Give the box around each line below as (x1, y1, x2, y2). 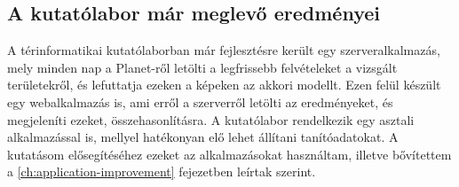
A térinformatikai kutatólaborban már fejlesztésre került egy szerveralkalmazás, (7, 41, 440, 59)
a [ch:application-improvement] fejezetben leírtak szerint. (7, 162, 316, 181)
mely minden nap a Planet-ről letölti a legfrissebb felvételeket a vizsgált (7, 58, 398, 76)
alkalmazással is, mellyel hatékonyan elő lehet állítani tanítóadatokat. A (7, 128, 399, 146)
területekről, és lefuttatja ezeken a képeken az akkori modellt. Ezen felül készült (7, 75, 441, 94)
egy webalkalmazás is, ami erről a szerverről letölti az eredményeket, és (7, 92, 393, 111)
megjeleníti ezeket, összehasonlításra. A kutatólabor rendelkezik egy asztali (7, 110, 415, 129)
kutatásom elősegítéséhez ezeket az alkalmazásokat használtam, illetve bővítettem (7, 144, 452, 163)
